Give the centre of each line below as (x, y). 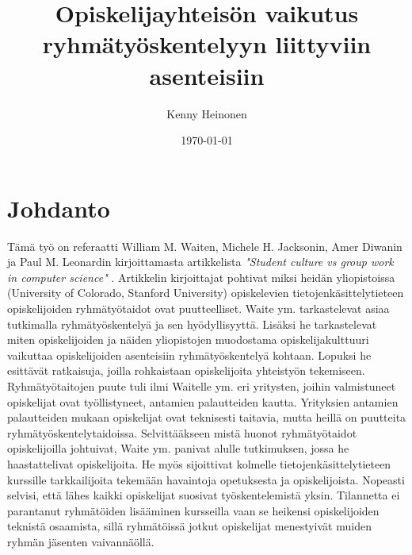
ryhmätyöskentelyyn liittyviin (207, 44)
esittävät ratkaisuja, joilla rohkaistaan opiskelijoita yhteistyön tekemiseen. (186, 370)
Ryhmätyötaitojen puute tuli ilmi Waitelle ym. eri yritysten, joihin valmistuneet (202, 385)
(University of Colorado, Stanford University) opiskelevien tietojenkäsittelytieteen (206, 293)
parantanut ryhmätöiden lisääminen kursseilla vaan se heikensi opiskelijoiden (193, 510)
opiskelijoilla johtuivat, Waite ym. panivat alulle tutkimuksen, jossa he (178, 448)
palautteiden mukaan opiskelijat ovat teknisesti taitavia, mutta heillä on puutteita (207, 417)
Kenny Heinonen (207, 113)
